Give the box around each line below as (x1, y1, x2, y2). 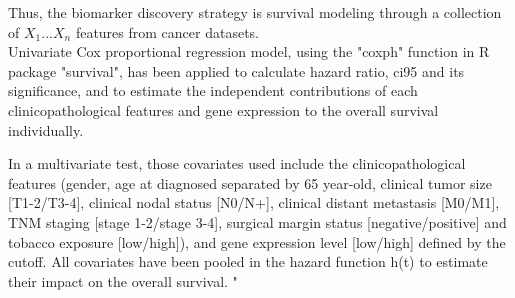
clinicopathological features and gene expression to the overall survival (8, 99, 439, 120)
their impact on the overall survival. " (8, 270, 238, 291)
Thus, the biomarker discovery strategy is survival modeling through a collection (8, 2, 502, 22)
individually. (8, 119, 84, 140)
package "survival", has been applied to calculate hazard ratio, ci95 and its (8, 60, 465, 81)
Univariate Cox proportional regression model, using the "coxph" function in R (8, 41, 490, 62)
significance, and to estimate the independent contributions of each (8, 80, 418, 101)
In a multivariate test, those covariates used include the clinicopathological (8, 153, 466, 174)
